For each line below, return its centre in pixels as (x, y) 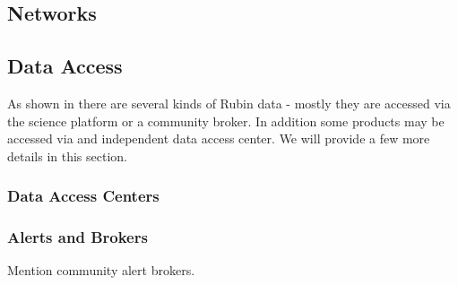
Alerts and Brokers (78, 237)
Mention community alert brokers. (101, 270)
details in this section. (68, 155)
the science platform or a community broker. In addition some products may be (226, 121)
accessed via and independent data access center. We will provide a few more (219, 138)
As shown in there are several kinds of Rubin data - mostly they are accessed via (229, 103)
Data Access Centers (83, 196)
